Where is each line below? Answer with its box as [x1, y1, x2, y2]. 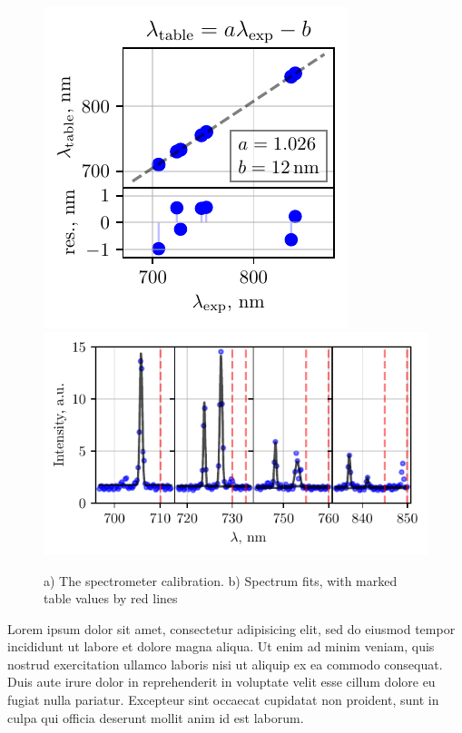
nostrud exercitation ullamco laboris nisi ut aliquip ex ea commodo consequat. [7, 654, 443, 673]
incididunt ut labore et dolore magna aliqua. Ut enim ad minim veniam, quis [7, 637, 435, 656]
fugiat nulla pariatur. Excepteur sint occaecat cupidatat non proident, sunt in [7, 690, 439, 709]
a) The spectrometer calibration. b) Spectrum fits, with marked [44, 571, 398, 590]
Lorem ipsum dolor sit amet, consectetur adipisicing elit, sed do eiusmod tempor [7, 619, 456, 638]
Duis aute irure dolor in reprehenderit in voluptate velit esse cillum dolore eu [7, 672, 436, 691]
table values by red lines [44, 589, 178, 608]
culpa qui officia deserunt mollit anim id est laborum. [7, 708, 304, 727]
